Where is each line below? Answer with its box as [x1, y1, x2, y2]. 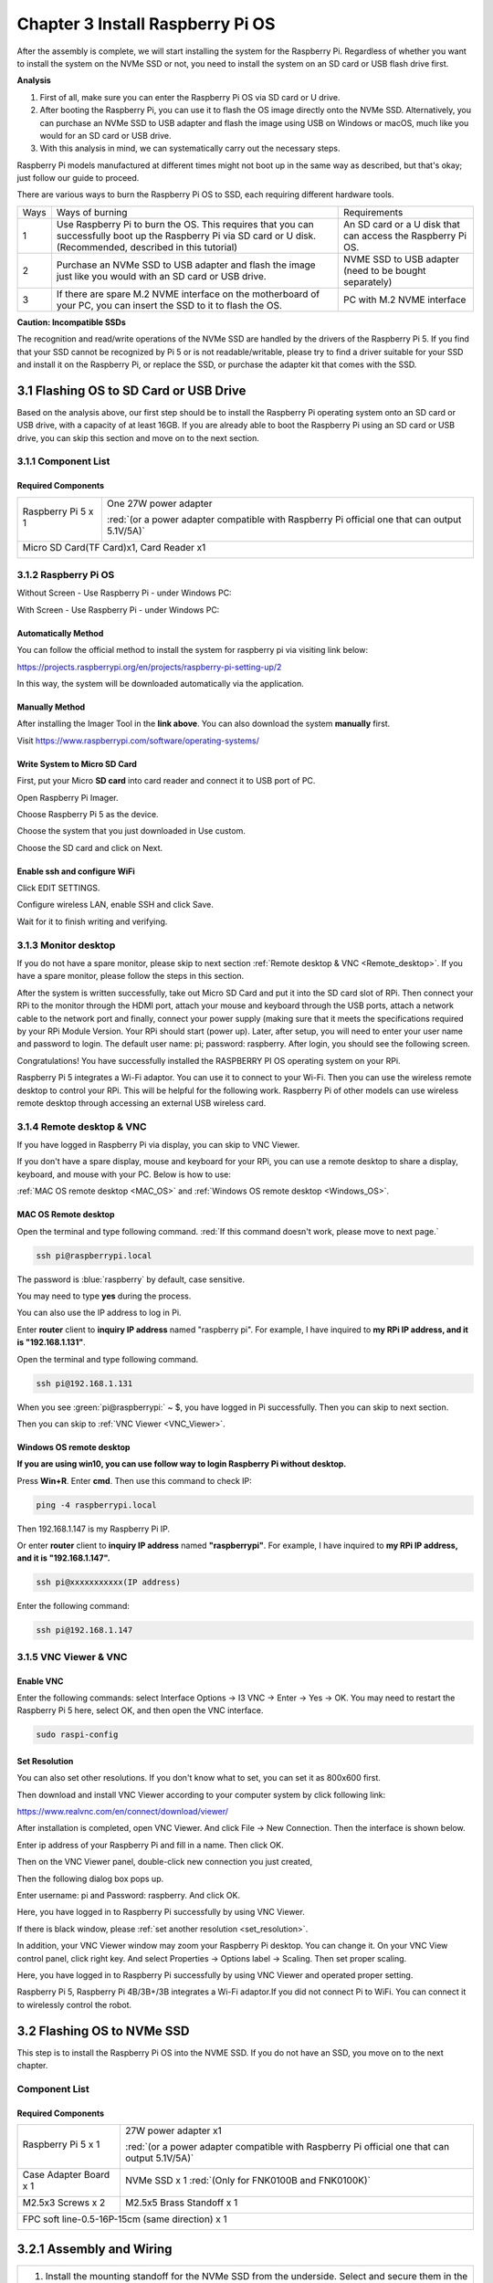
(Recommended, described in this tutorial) [56, 240, 237, 253]
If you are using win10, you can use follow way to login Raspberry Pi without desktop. [16, 1458, 347, 1469]
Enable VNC [16, 1676, 64, 1687]
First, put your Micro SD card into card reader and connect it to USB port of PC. [16, 775, 316, 786]
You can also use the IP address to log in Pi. [16, 1307, 182, 1319]
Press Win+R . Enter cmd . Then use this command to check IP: [16, 1475, 253, 1486]
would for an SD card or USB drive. [39, 130, 173, 141]
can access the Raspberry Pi [342, 229, 467, 242]
